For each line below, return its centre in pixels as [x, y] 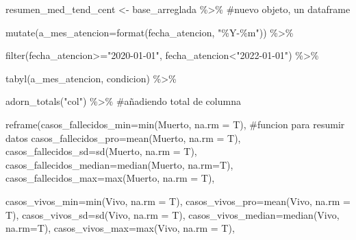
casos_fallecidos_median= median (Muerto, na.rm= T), [119, 164]
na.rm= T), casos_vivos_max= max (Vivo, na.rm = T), [120, 228]
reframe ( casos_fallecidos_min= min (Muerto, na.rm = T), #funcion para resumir [175, 124]
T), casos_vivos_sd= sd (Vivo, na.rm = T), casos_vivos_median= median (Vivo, [173, 214]
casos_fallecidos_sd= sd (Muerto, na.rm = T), [101, 151]
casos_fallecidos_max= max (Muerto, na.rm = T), [110, 178]
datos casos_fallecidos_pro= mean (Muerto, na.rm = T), [123, 137]
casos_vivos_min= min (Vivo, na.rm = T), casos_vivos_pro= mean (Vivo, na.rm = [178, 201]
